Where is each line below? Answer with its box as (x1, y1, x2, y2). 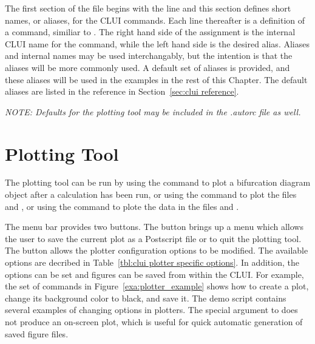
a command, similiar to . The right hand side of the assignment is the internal (5, 25, 296, 38)
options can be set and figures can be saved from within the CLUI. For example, (5, 268, 304, 280)
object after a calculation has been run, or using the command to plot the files (5, 188, 297, 201)
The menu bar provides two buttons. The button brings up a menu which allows (5, 220, 303, 233)
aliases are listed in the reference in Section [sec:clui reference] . (5, 85, 239, 98)
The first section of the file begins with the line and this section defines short (5, 2, 291, 14)
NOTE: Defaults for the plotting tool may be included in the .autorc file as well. (5, 105, 301, 118)
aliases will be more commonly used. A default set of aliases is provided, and (5, 61, 290, 73)
